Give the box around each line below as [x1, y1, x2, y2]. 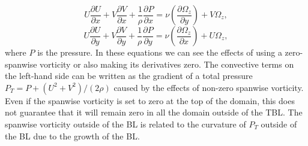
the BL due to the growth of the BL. [5, 129, 140, 142]
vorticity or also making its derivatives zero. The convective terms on [40, 57, 294, 70]
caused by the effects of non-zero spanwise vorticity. [113, 81, 304, 93]
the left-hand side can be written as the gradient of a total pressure [5, 69, 253, 82]
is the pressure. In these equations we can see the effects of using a [37, 46, 282, 58]
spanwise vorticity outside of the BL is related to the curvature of [5, 117, 246, 130]
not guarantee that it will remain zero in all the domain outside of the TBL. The [5, 106, 303, 118]
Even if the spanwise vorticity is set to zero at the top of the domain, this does [5, 94, 295, 107]
